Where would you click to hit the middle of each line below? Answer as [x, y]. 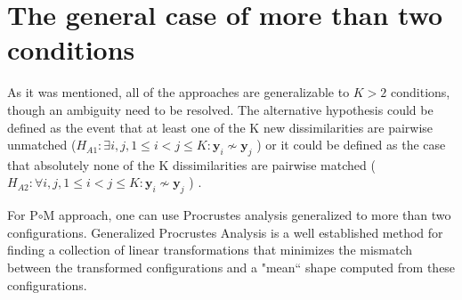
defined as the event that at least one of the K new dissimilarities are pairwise [220, 127]
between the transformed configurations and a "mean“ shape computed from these [231, 268]
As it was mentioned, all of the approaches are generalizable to [178, 92]
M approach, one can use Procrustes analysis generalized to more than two [247, 215]
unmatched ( [42, 145]
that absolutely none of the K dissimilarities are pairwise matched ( [191, 164]
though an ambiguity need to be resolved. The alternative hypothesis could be [220, 109]
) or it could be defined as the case [351, 145]
